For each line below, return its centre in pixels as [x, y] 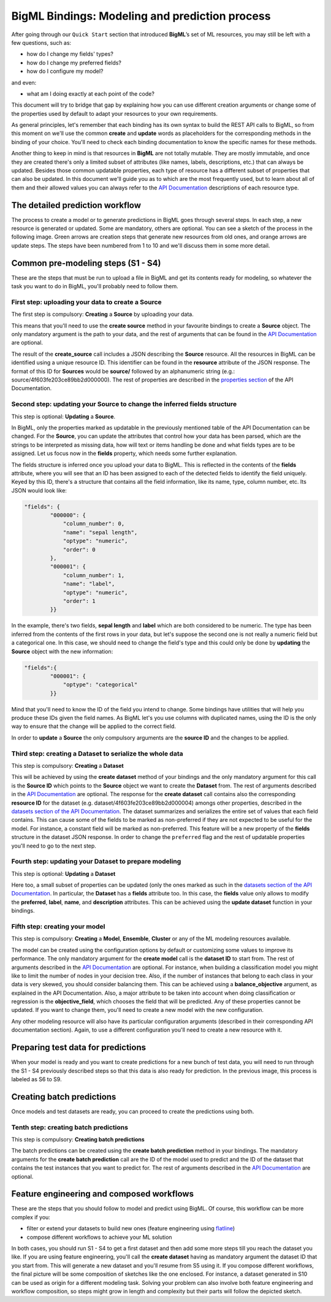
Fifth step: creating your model [58, 926]
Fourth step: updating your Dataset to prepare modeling [96, 862]
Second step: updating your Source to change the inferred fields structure [124, 404]
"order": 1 [79, 601]
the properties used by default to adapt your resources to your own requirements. [114, 113]
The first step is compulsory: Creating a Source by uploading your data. [103, 314]
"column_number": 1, [94, 575]
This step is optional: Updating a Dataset [63, 873]
